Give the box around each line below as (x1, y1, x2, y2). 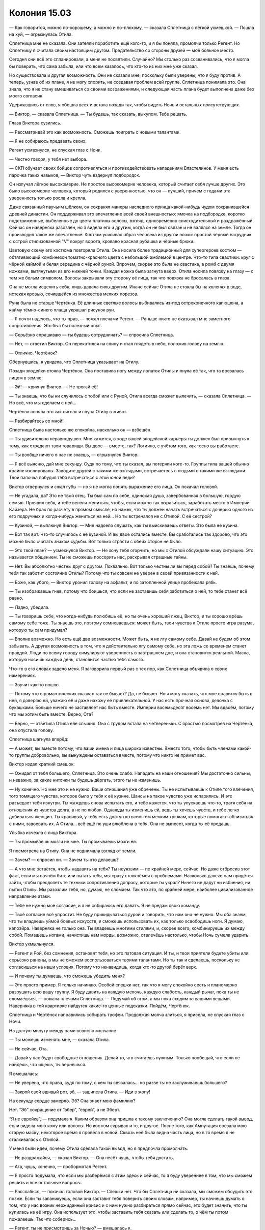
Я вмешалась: (9, 1071, 39, 1076)
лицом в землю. (9, 374, 43, 381)
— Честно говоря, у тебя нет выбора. (9, 156, 88, 162)
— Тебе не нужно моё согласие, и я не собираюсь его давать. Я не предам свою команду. (9, 902, 201, 908)
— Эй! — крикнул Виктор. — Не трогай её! (9, 384, 98, 390)
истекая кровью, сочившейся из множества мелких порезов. (9, 291, 139, 297)
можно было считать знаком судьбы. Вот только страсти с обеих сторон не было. (9, 538, 182, 544)
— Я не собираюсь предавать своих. (9, 138, 87, 144)
